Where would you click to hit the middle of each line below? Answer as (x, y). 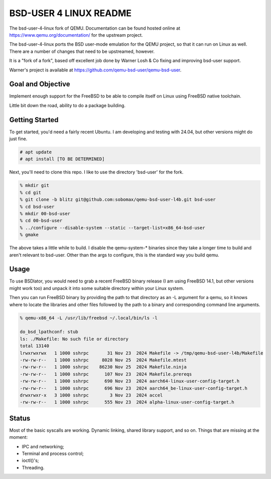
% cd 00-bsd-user (41, 221)
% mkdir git (35, 185)
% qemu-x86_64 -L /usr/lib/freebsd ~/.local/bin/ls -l (89, 318)
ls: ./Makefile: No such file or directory (74, 339)
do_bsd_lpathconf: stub (49, 332)
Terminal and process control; (53, 453)
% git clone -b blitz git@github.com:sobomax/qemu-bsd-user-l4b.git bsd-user (118, 200)
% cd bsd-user (37, 207)
